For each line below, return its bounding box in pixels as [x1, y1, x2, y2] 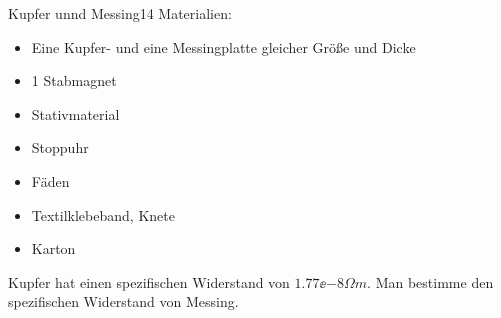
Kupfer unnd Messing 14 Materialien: [8, 3, 232, 23]
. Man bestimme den [367, 271, 494, 292]
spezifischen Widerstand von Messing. [8, 291, 239, 312]
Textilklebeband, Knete [31, 204, 175, 225]
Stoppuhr [31, 137, 89, 158]
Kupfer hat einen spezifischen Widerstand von [8, 271, 290, 292]
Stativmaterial [31, 103, 120, 124]
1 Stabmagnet [31, 70, 117, 91]
